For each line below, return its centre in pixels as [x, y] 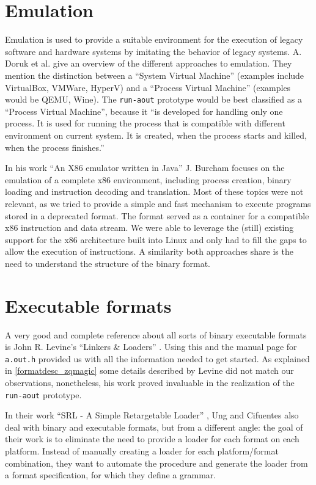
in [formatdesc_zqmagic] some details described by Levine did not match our [149, 370]
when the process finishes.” [55, 147]
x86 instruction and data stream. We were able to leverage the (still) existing [149, 228]
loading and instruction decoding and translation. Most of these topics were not [154, 191]
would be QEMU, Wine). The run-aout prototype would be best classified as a [153, 99]
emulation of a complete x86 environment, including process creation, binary [148, 179]
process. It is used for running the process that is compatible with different [145, 123]
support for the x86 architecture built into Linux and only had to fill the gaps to [156, 239]
